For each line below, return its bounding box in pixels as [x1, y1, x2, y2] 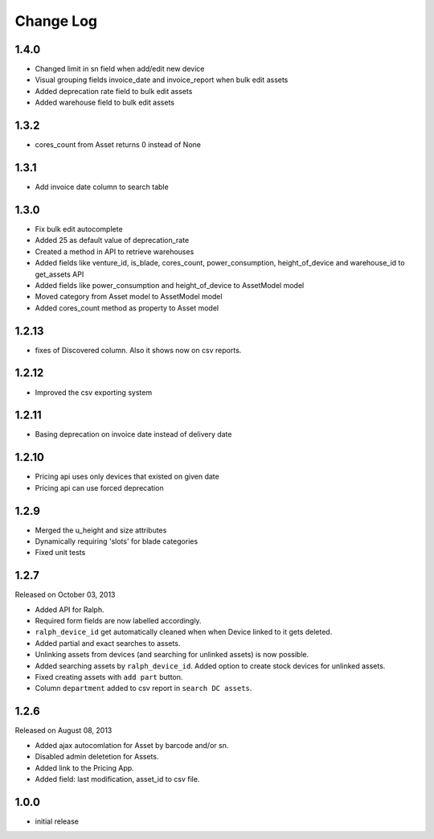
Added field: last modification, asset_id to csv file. [35, 774, 200, 783]
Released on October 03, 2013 [14, 590, 116, 599]
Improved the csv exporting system [35, 387, 153, 397]
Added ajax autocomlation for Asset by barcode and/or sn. [35, 740, 229, 750]
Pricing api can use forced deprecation [35, 483, 164, 492]
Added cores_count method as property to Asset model [35, 302, 219, 313]
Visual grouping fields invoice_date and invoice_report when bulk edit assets [35, 75, 289, 84]
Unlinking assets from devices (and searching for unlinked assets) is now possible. [35, 650, 309, 660]
